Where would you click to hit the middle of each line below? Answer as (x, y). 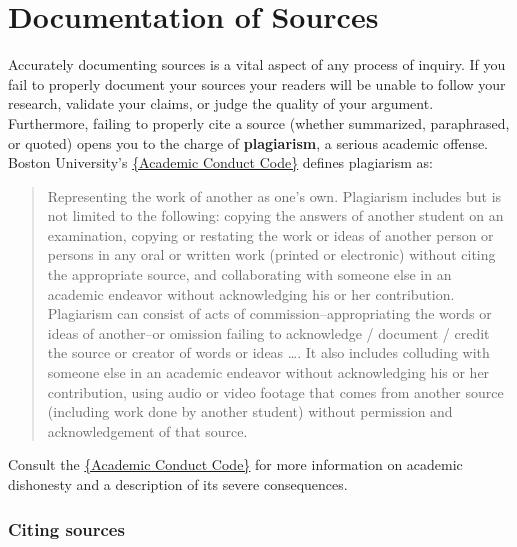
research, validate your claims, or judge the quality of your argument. (221, 103)
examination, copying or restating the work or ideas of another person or (270, 234)
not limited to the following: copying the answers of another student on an (275, 215)
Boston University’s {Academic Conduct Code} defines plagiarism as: (220, 162)
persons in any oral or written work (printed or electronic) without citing (271, 254)
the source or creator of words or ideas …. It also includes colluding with (268, 352)
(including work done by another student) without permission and (250, 411)
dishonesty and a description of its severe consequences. (178, 484)
